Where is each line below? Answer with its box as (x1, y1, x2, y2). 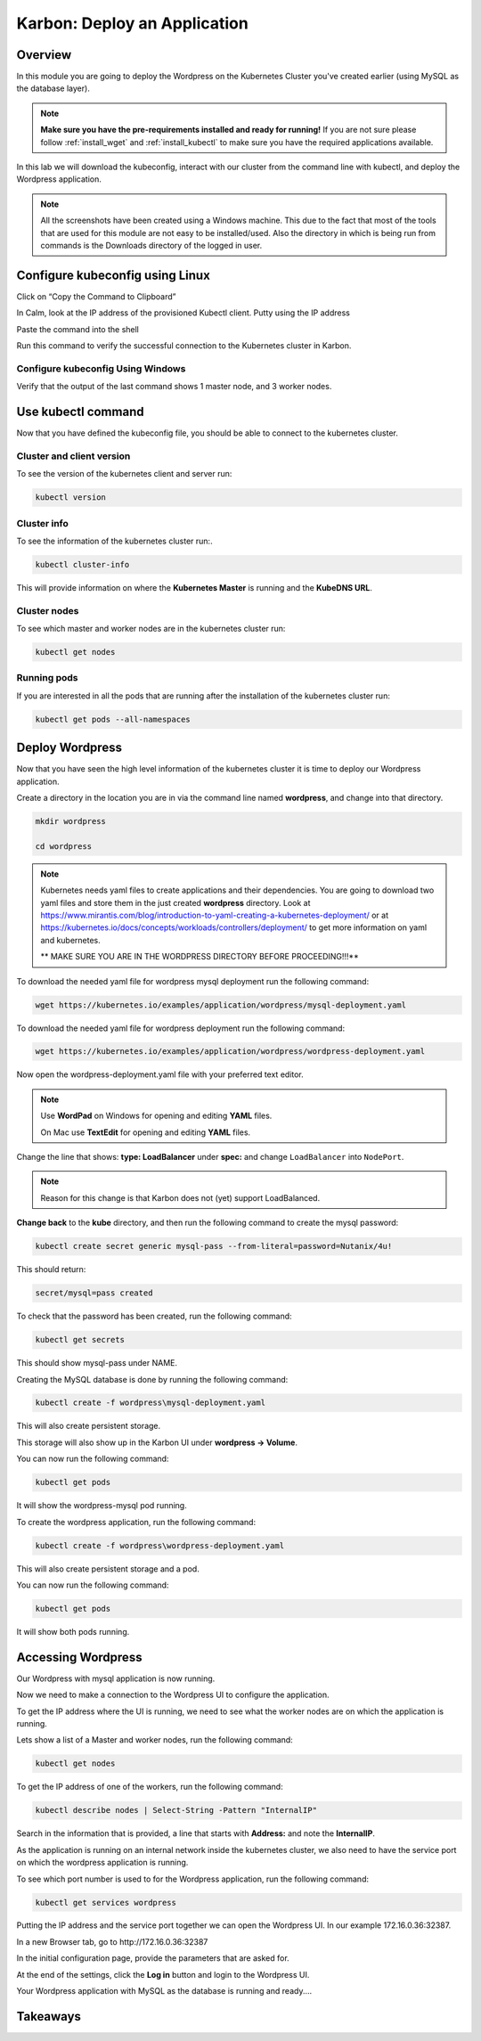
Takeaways (16, 2009, 82, 2024)
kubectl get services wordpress (35, 1898, 177, 1907)
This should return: (16, 1264, 86, 1275)
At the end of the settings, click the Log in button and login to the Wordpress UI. (16, 1969, 310, 1980)
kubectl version (35, 493, 107, 502)
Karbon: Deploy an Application (16, 13, 249, 33)
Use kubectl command (16, 404, 144, 419)
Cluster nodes (16, 604, 79, 616)
